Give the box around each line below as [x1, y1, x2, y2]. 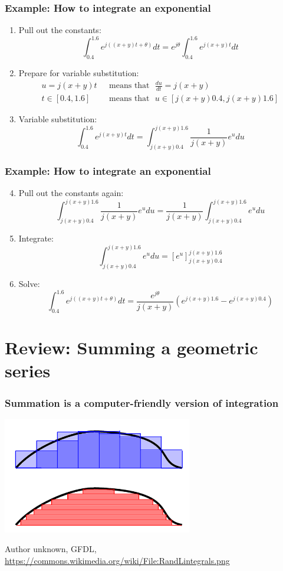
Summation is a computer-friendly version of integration [5, 395, 279, 410]
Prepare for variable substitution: [18, 67, 139, 79]
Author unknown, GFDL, [5, 543, 97, 555]
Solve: [18, 278, 40, 290]
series [5, 358, 51, 383]
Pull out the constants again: [18, 187, 124, 199]
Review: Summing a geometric [5, 335, 258, 360]
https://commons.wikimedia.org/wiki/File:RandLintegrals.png [5, 554, 230, 567]
